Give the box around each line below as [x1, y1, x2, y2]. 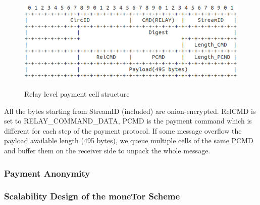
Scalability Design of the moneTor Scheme [4, 190, 180, 202]
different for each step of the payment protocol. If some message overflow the [4, 125, 242, 136]
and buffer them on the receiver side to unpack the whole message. [4, 145, 211, 156]
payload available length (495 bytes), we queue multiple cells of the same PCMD [4, 135, 253, 146]
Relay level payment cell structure [24, 89, 130, 99]
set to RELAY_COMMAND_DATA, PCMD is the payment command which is [4, 115, 252, 126]
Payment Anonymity [4, 167, 90, 179]
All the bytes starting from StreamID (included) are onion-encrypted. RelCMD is [4, 105, 256, 116]
